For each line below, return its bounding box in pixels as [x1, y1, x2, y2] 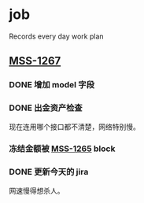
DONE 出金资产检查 [9, 102, 83, 113]
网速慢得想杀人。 [9, 186, 65, 195]
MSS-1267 [9, 54, 61, 68]
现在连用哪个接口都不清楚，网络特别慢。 [9, 122, 140, 131]
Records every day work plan [9, 31, 105, 41]
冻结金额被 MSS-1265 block [9, 143, 116, 154]
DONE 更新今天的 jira [9, 167, 89, 178]
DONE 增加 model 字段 [9, 79, 95, 90]
